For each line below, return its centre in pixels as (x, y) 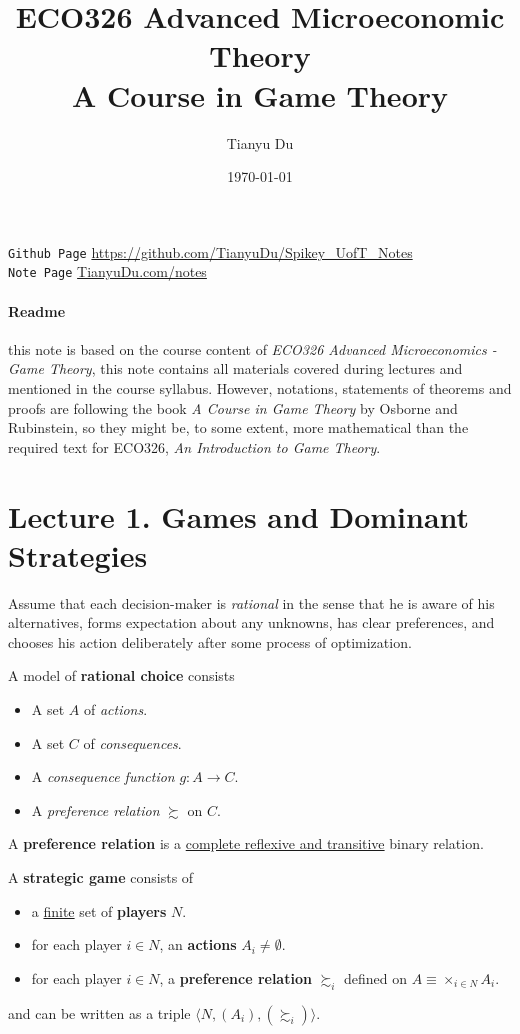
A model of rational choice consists (121, 675)
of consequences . (132, 742)
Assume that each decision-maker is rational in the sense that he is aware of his (251, 602)
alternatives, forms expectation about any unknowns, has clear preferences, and (251, 622)
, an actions (198, 944)
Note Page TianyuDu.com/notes (107, 271)
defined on (376, 977)
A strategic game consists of (101, 877)
